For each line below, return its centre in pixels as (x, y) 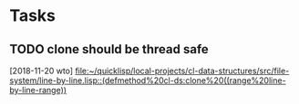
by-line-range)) (38, 90)
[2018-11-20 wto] (41, 71)
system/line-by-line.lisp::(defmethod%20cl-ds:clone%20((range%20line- (148, 80)
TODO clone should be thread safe (109, 49)
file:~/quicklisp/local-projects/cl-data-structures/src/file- (182, 71)
